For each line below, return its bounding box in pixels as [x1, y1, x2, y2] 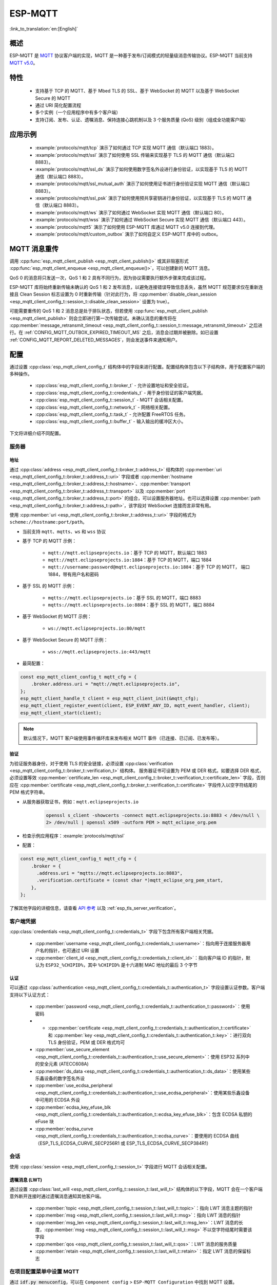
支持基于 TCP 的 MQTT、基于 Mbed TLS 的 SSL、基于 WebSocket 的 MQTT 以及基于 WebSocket [35, 88, 240, 94]
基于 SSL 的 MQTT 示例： [22, 583, 76, 589]
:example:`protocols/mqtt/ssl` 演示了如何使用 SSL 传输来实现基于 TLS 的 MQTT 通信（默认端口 [35, 152, 235, 158]
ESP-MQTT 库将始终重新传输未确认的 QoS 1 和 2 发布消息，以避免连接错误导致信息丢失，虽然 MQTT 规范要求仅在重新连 [9, 284, 263, 290]
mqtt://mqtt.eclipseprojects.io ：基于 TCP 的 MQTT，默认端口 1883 [48, 549, 207, 556]
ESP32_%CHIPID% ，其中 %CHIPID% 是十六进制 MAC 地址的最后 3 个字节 [45, 962, 197, 968]
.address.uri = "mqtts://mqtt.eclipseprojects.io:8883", [36, 870, 183, 876]
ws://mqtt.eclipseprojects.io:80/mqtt [48, 625, 146, 631]
